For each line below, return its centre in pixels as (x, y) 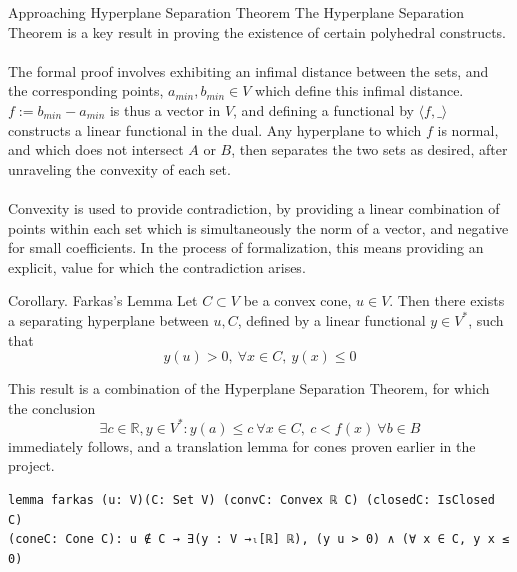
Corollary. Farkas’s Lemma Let (103, 300)
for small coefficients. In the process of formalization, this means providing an (246, 247)
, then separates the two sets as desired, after (369, 149)
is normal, (468, 129)
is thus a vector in (165, 109)
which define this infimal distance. (359, 90)
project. (31, 465)
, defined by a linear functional (331, 319)
